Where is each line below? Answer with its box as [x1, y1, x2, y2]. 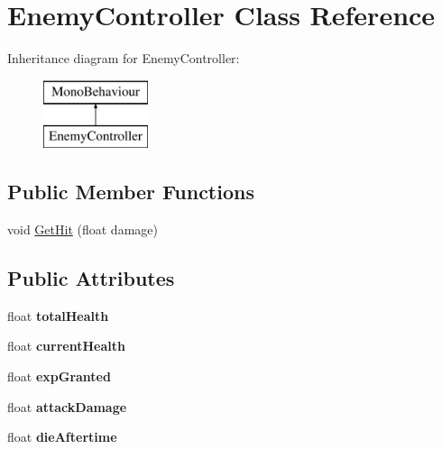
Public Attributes [7, 264, 175, 292]
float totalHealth [7, 306, 109, 325]
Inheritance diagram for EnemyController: [7, 49, 240, 68]
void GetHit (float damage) [7, 220, 158, 239]
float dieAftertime [7, 427, 117, 446]
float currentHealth [7, 336, 125, 355]
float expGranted [7, 367, 111, 386]
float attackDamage [7, 397, 127, 416]
